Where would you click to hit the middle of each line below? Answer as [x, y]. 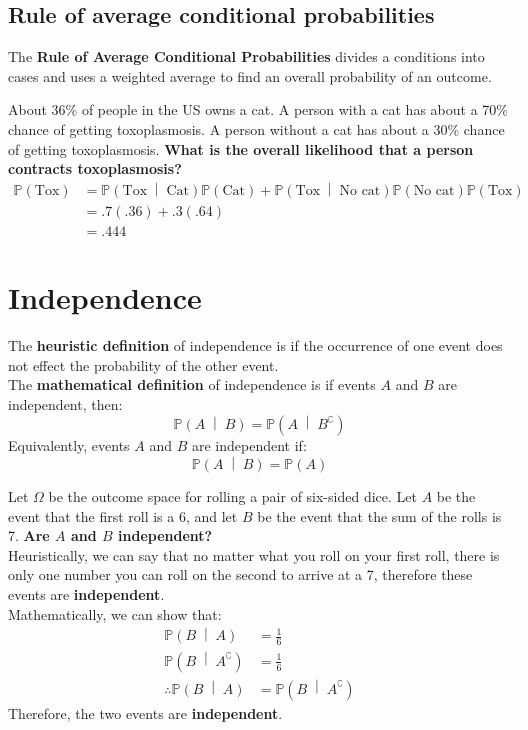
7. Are [29, 535]
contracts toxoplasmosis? [95, 168]
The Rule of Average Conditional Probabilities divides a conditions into [246, 56]
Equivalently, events [69, 445]
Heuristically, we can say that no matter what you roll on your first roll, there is [254, 554]
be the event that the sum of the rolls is [379, 515]
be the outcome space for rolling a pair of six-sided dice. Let [232, 496]
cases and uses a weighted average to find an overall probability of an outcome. [250, 75]
